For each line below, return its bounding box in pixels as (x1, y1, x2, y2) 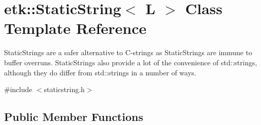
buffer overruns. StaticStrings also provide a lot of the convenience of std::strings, (4, 57, 257, 67)
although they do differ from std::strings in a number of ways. (4, 67, 197, 77)
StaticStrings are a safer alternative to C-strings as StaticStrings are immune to (4, 47, 252, 58)
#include (4, 84, 32, 95)
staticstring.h (44, 84, 85, 95)
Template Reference (4, 18, 147, 38)
